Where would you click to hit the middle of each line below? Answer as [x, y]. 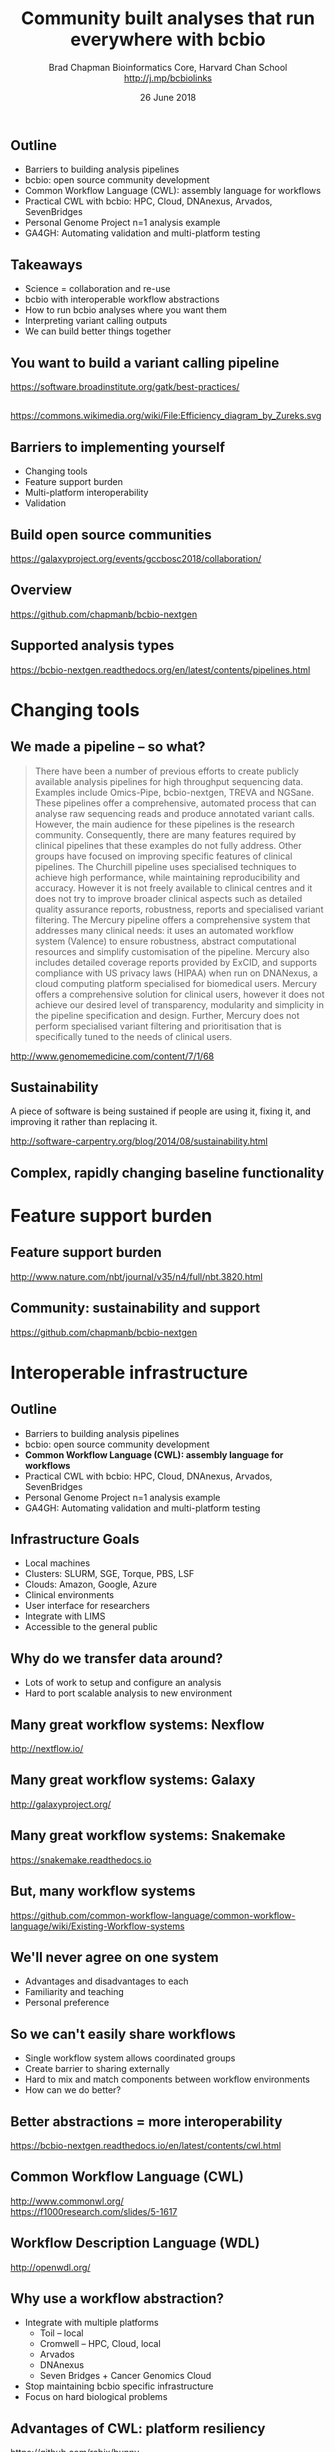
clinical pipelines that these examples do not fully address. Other [168, 845]
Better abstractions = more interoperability [146, 2121]
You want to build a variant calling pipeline [145, 362]
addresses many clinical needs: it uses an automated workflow [164, 930]
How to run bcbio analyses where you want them [125, 310]
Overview [41, 590]
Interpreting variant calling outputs [96, 321]
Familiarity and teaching [74, 1992]
